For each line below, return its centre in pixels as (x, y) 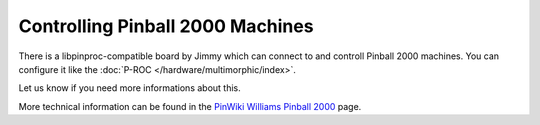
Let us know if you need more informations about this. (130, 88)
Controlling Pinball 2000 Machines (166, 26)
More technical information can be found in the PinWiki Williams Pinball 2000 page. (190, 106)
